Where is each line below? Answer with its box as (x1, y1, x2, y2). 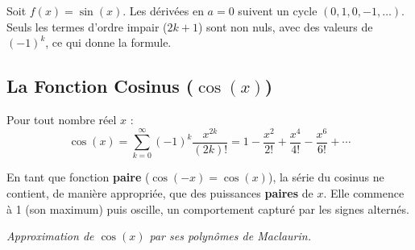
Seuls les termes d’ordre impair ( (6, 18, 168, 35)
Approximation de (6, 227, 94, 244)
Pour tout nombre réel (6, 110, 117, 127)
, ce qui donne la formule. (45, 34, 172, 51)
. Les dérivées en (122, 2, 204, 19)
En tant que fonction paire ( (6, 169, 150, 185)
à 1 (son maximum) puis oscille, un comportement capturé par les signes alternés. (6, 200, 409, 217)
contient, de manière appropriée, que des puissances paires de (6, 185, 313, 202)
